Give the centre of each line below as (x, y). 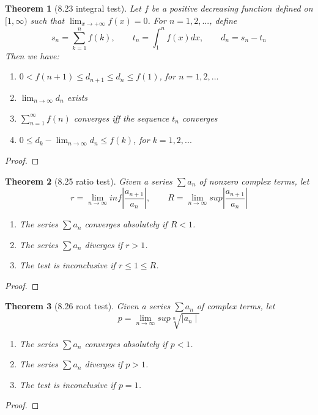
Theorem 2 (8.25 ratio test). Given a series (89, 181)
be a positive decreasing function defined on (232, 8)
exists (77, 97)
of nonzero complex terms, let (254, 181)
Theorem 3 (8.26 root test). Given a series (88, 306)
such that (47, 20)
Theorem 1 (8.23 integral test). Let (73, 8)
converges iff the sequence (121, 118)
